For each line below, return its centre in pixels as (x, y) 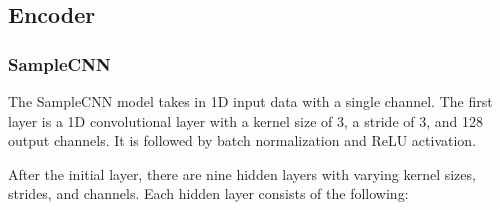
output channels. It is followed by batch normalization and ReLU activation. (242, 140)
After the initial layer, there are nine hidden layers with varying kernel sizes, (242, 173)
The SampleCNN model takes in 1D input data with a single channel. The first (250, 101)
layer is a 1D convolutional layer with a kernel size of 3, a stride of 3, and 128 (245, 120)
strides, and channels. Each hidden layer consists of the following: (208, 193)
